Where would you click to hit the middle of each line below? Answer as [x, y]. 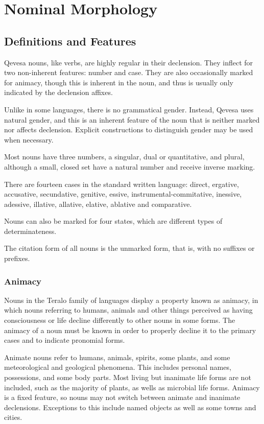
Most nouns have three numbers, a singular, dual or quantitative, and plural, [124, 157]
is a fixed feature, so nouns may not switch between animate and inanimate [122, 397]
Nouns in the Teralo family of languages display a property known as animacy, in [131, 300]
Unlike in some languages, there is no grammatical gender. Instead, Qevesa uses [129, 109]
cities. [13, 417]
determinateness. [30, 231]
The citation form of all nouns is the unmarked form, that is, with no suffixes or [129, 248]
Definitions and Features [70, 41]
